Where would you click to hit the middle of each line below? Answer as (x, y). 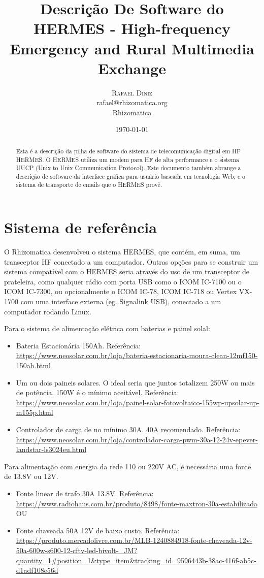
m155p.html (35, 412)
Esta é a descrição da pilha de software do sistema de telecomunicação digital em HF (128, 151)
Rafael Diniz (132, 92)
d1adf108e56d (37, 570)
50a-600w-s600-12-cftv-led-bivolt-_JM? (77, 550)
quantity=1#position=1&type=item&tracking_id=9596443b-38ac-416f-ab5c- (136, 560)
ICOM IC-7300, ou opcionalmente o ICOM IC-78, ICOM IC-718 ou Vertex (121, 291)
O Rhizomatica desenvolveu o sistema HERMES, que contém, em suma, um (122, 252)
